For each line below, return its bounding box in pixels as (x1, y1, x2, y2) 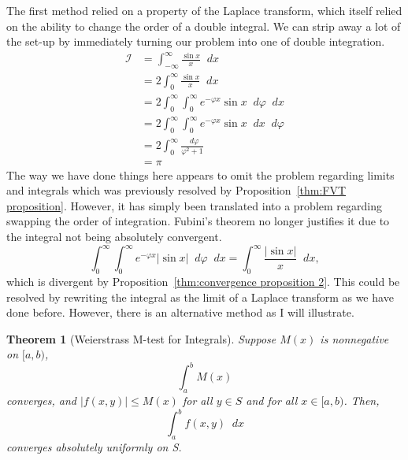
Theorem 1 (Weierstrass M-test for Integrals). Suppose (6, 330, 276, 347)
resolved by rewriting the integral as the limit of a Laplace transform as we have (6, 288, 394, 305)
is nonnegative (320, 330, 389, 347)
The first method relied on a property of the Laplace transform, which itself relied (6, 2, 402, 18)
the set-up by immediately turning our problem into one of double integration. (6, 33, 385, 50)
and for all (246, 392, 298, 409)
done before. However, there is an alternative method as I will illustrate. (6, 304, 354, 321)
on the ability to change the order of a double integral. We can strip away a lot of (6, 17, 401, 34)
